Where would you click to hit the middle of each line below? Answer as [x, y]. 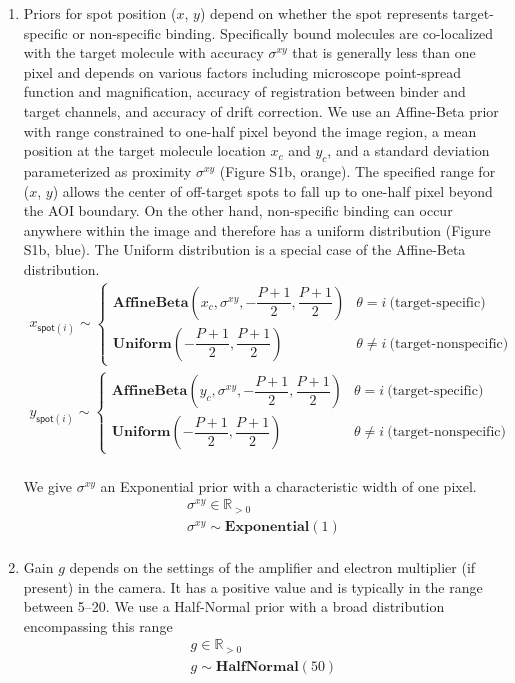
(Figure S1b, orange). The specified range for [357, 170]
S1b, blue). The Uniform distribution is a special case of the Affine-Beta [244, 249]
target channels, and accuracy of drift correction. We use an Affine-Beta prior [261, 110]
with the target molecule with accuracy [143, 52]
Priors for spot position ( [100, 13]
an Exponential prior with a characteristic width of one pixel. [288, 485]
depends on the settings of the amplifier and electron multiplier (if [272, 566]
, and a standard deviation [408, 150]
